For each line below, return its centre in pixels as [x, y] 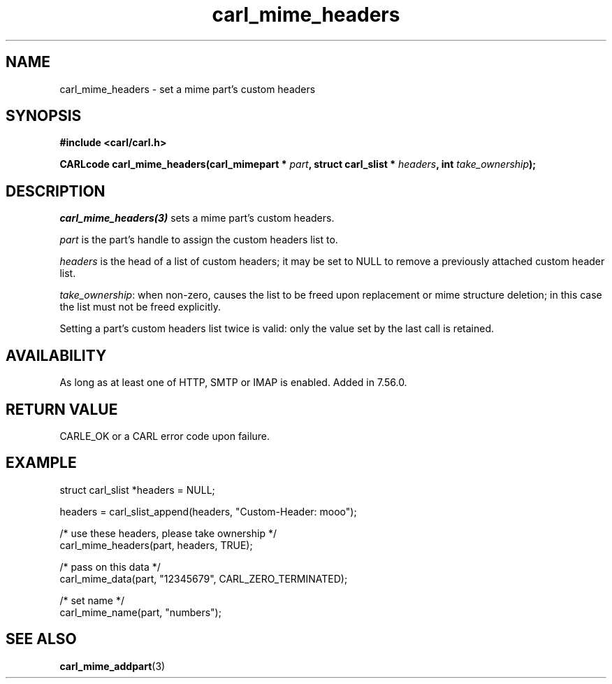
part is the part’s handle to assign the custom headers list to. [199, 240]
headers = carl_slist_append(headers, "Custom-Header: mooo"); [208, 511]
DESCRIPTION [56, 191]
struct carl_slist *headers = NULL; [137, 490]
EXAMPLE [41, 463]
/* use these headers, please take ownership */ [168, 533]
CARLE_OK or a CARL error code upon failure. [165, 436]
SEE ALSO [41, 639]
